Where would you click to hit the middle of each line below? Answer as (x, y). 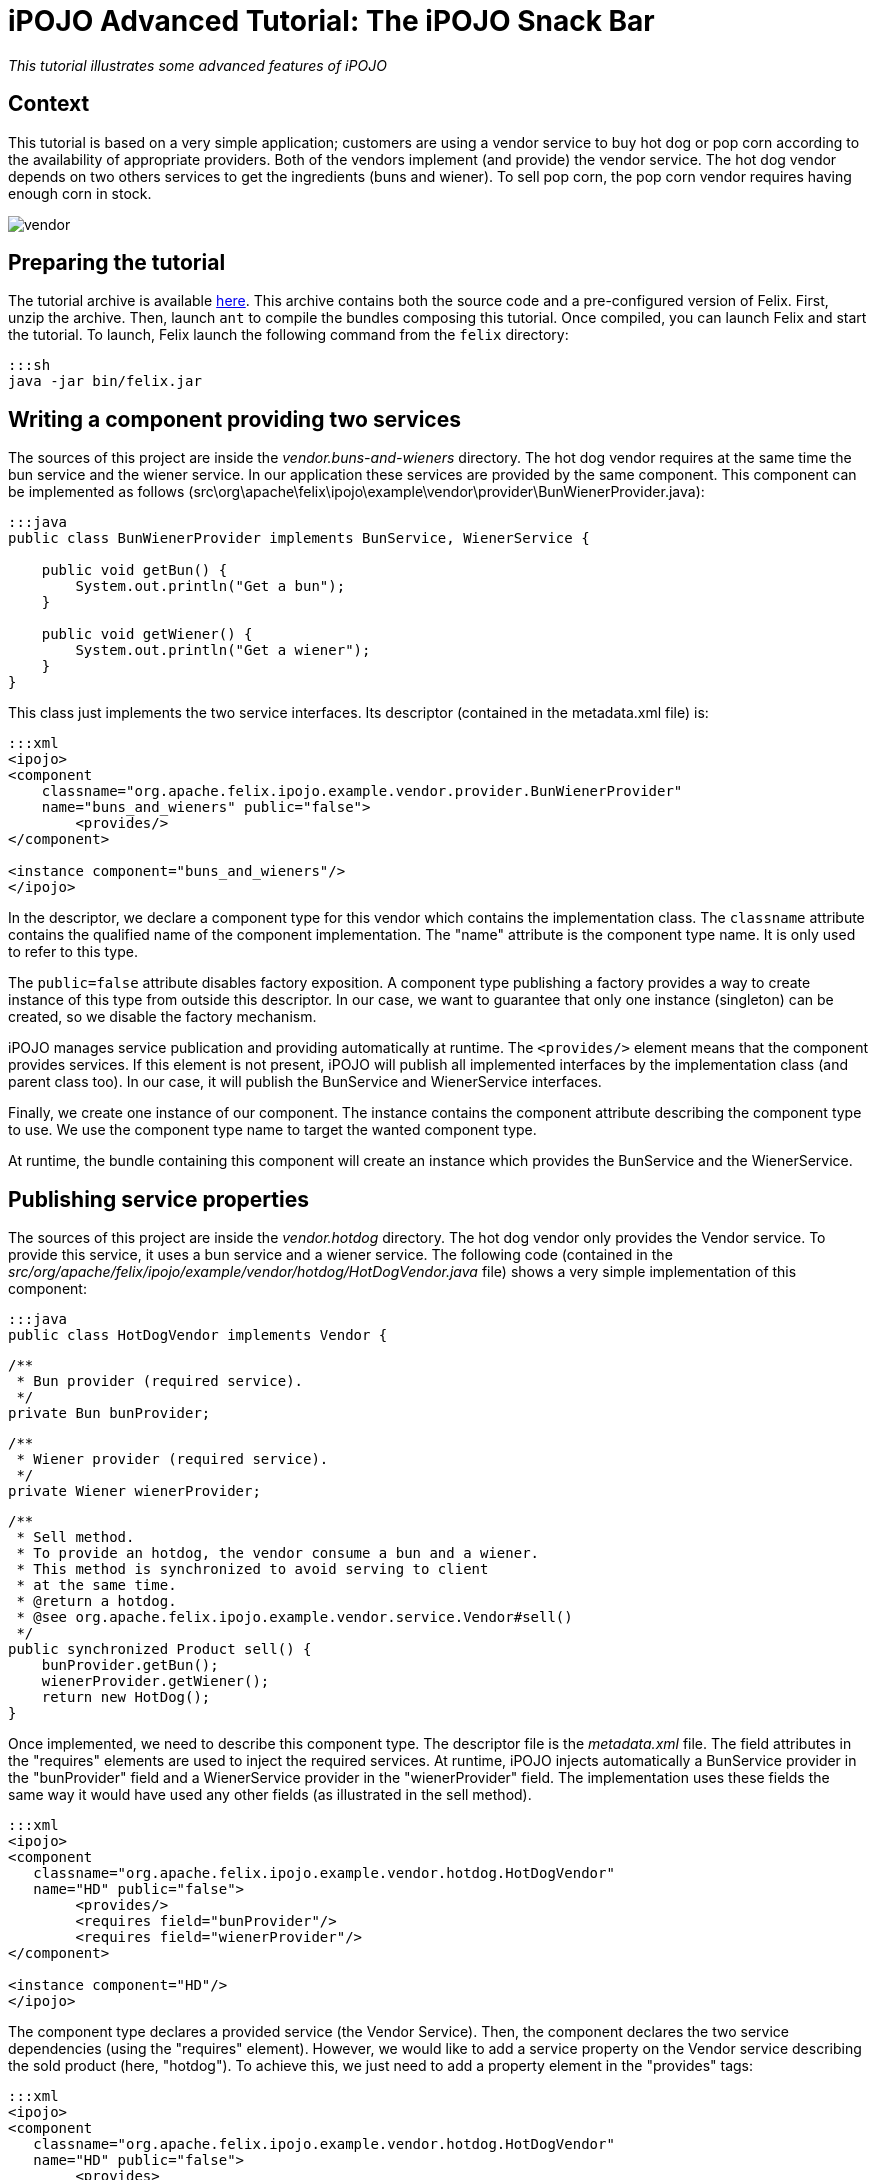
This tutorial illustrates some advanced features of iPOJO (197, 65)
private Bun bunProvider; (109, 1413)
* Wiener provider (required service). (172, 1459)
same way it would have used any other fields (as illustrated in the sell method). (270, 1795)
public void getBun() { (134, 570)
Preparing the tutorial (117, 263)
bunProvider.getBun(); (130, 1665)
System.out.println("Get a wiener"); (223, 650)
